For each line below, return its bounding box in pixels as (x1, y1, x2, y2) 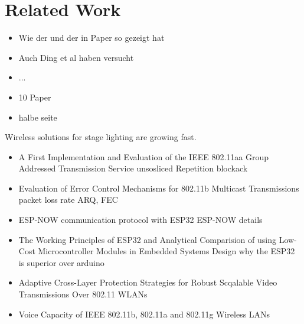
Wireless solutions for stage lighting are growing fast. (5, 131, 197, 143)
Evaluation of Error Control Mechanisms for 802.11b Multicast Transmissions (18, 182, 299, 194)
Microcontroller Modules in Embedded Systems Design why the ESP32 (38, 245, 295, 257)
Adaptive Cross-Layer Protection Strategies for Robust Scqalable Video (18, 276, 277, 289)
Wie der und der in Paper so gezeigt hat (18, 31, 165, 44)
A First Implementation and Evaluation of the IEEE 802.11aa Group (18, 150, 269, 163)
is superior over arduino (18, 256, 104, 268)
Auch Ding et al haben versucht (18, 51, 134, 63)
